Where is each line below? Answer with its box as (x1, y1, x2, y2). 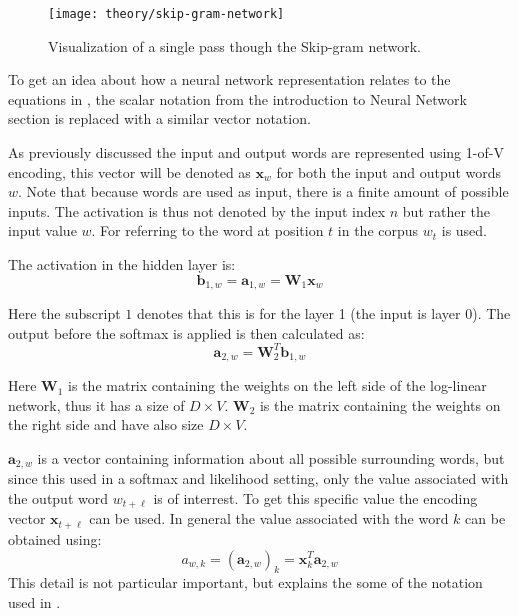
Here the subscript (8, 303, 121, 324)
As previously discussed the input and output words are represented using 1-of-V (8, 142, 504, 163)
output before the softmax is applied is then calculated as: (8, 322, 365, 343)
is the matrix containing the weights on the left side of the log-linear (68, 375, 487, 396)
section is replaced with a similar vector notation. (8, 108, 311, 129)
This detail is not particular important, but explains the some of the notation (8, 572, 483, 593)
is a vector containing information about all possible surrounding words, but (37, 447, 505, 468)
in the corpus (337, 220, 419, 241)
